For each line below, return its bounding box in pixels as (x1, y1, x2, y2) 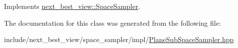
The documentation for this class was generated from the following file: (4, 17, 221, 28)
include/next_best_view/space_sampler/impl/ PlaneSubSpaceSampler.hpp (4, 34, 234, 45)
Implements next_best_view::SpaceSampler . (4, 1, 140, 11)
